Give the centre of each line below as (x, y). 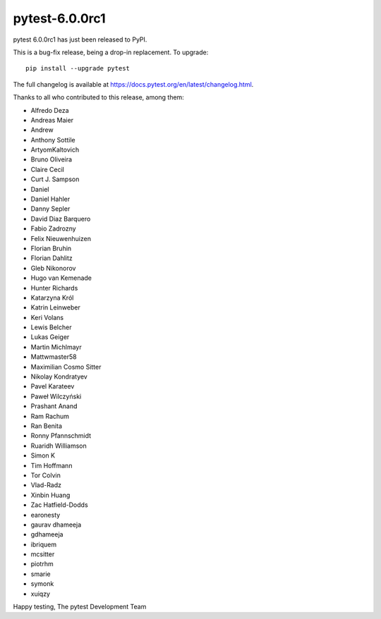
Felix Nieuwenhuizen (61, 238)
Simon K (43, 455)
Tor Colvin (46, 475)
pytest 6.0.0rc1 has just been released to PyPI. (80, 39)
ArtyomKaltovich (55, 150)
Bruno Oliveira (52, 159)
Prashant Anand (54, 406)
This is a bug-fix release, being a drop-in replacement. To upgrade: (111, 52)
